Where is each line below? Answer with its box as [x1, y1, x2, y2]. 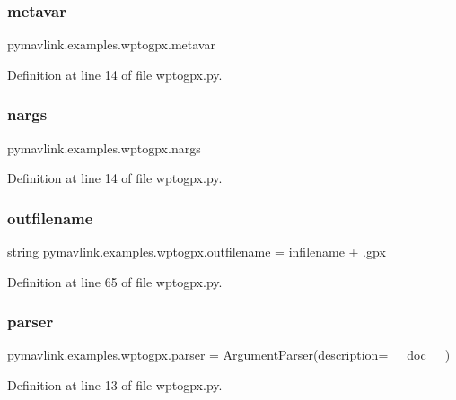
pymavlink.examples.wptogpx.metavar [7, 35, 215, 54]
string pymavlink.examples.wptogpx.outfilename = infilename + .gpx [7, 242, 386, 261]
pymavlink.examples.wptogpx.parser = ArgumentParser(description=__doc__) [7, 345, 451, 364]
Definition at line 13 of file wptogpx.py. [7, 376, 223, 395]
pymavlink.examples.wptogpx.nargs [7, 138, 201, 157]
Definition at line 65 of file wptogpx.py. [7, 272, 223, 291]
